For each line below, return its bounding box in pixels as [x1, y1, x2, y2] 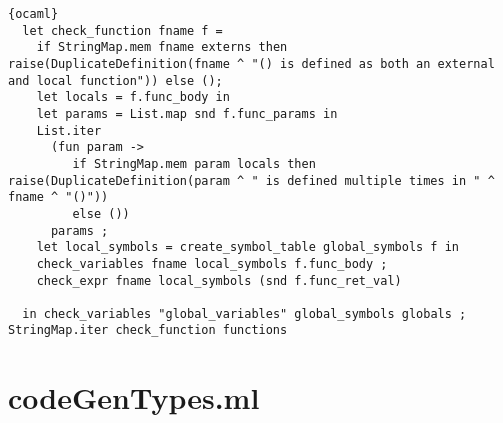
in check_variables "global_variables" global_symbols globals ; [22, 306, 467, 321]
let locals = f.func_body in [36, 90, 230, 105]
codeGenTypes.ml [8, 377, 260, 418]
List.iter [36, 123, 102, 138]
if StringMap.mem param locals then [72, 156, 316, 171]
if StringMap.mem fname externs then [36, 40, 288, 55]
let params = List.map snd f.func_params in [36, 106, 338, 121]
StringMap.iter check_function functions [8, 323, 288, 338]
